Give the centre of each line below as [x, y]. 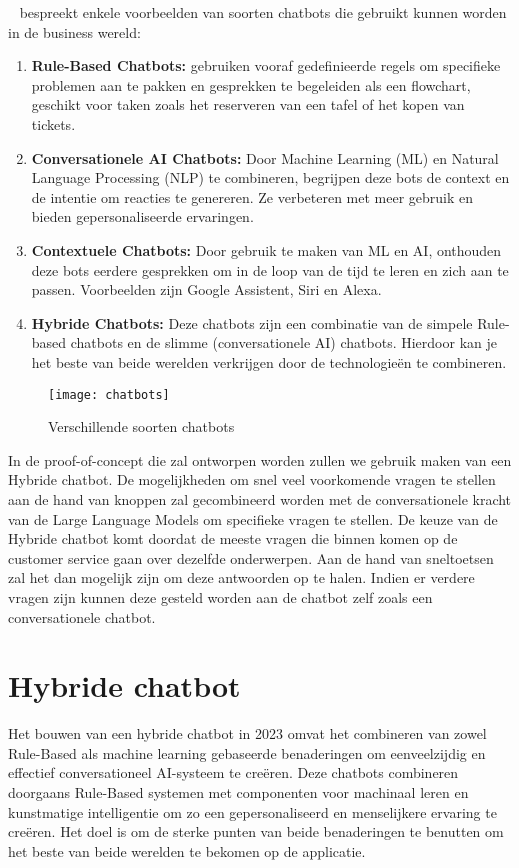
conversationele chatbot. [82, 616]
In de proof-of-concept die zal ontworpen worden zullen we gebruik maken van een [260, 459]
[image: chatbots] [109, 394]
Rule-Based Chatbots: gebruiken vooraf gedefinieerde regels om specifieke [266, 65]
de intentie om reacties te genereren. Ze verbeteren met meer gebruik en [252, 196]
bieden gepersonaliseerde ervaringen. [142, 216]
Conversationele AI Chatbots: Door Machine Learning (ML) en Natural [265, 157]
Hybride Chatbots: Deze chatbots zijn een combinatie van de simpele [252, 322]
